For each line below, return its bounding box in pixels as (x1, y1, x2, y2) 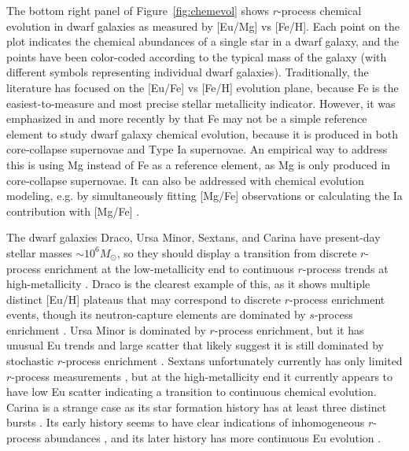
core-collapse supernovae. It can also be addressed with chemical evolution (6, 172, 364, 188)
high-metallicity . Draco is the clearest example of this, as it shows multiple (6, 275, 370, 292)
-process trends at (302, 260, 389, 276)
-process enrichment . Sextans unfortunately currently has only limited (62, 353, 403, 369)
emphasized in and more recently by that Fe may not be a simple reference (6, 110, 367, 127)
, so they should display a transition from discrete (116, 244, 357, 261)
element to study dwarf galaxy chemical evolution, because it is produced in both (6, 125, 399, 142)
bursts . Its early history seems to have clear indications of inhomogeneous (6, 414, 365, 431)
